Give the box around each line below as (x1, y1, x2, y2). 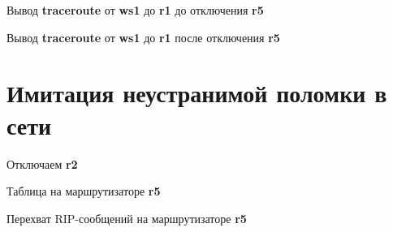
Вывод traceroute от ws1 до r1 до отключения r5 (6, 2, 264, 18)
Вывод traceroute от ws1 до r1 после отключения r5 (6, 28, 280, 45)
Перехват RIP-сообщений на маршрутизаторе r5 (6, 209, 247, 226)
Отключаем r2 (6, 155, 78, 172)
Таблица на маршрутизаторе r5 (6, 183, 161, 200)
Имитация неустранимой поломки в (6, 76, 387, 110)
